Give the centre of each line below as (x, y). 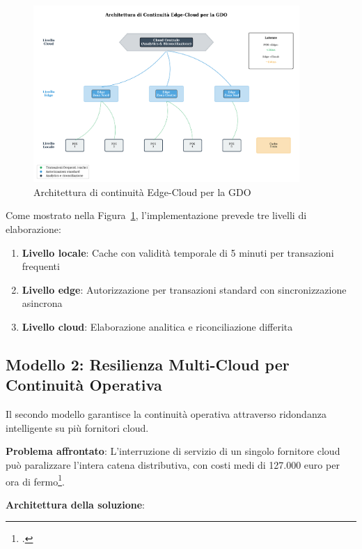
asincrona (42, 303)
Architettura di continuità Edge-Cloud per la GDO (142, 191)
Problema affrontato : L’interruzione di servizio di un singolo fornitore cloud (173, 451)
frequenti (41, 266)
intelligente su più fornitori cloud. (77, 427)
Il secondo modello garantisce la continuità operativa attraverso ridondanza (166, 414)
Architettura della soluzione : (76, 504)
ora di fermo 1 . (35, 480)
